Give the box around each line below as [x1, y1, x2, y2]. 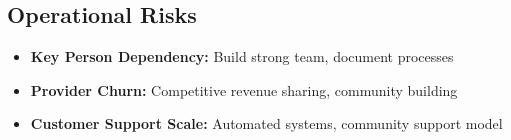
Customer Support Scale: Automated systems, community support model [30, 113, 503, 134]
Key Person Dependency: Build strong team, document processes [30, 46, 454, 67]
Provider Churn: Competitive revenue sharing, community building [30, 79, 458, 100]
